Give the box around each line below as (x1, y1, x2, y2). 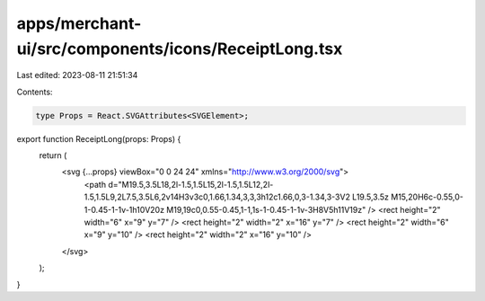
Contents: (16, 86, 53, 97)
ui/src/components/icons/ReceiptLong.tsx (16, 39, 343, 58)
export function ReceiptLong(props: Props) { (16, 133, 181, 144)
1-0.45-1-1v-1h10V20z (84, 204, 165, 215)
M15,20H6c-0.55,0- (391, 191, 464, 202)
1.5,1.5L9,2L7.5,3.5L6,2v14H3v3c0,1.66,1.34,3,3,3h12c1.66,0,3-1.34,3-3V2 (84, 191, 350, 202)
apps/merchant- (16, 13, 142, 33)
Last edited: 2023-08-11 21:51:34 (16, 70, 138, 81)
